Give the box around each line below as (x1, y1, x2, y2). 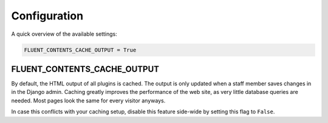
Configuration (11, 9, 84, 22)
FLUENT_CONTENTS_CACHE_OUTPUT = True (24, 46, 137, 53)
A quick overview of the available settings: (11, 30, 118, 38)
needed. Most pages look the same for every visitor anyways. (11, 97, 166, 104)
